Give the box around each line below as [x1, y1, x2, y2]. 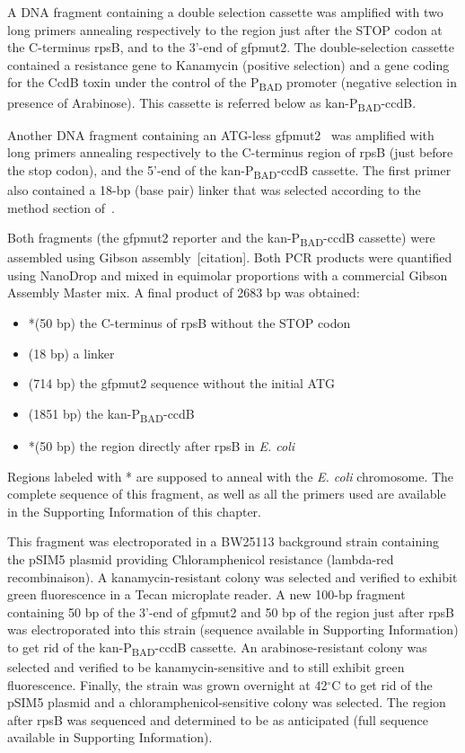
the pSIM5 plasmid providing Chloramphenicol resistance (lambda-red [7, 549, 394, 568]
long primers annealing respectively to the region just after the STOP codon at [7, 20, 443, 39]
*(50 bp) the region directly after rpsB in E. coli [28, 436, 295, 455]
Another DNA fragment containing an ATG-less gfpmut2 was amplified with [7, 125, 434, 144]
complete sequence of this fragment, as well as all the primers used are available [7, 484, 446, 503]
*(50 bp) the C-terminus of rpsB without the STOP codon [28, 314, 351, 332]
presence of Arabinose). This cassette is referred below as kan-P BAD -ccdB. [7, 93, 417, 114]
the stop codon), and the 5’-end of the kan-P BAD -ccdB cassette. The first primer [7, 160, 452, 182]
